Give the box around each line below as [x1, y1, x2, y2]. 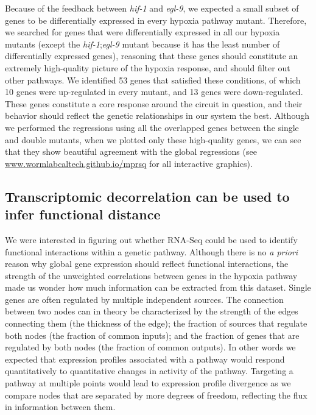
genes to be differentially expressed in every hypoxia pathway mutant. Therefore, [5, 13, 307, 26]
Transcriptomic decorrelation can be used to [5, 186, 290, 205]
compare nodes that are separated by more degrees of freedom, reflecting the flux [5, 388, 307, 401]
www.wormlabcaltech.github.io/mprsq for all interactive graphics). [5, 157, 253, 169]
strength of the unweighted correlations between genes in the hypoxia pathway [5, 269, 298, 282]
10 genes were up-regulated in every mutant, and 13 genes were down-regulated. [5, 85, 303, 98]
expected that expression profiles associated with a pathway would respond [5, 352, 285, 365]
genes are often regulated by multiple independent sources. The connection [5, 293, 284, 305]
